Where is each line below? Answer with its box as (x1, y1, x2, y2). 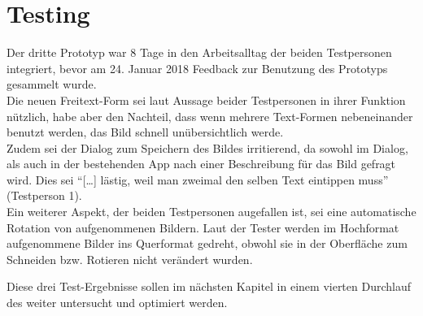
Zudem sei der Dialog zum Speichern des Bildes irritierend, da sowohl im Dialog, (7, 139, 408, 156)
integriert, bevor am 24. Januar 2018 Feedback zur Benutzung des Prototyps (7, 59, 388, 76)
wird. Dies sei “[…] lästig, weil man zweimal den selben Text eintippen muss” (7, 171, 389, 188)
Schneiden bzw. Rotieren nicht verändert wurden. (7, 250, 253, 267)
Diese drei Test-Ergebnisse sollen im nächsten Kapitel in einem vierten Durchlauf (7, 278, 412, 295)
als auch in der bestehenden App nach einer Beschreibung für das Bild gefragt (7, 155, 396, 172)
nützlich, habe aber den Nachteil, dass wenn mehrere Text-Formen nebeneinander (7, 107, 413, 124)
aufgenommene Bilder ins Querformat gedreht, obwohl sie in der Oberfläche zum (7, 235, 408, 252)
